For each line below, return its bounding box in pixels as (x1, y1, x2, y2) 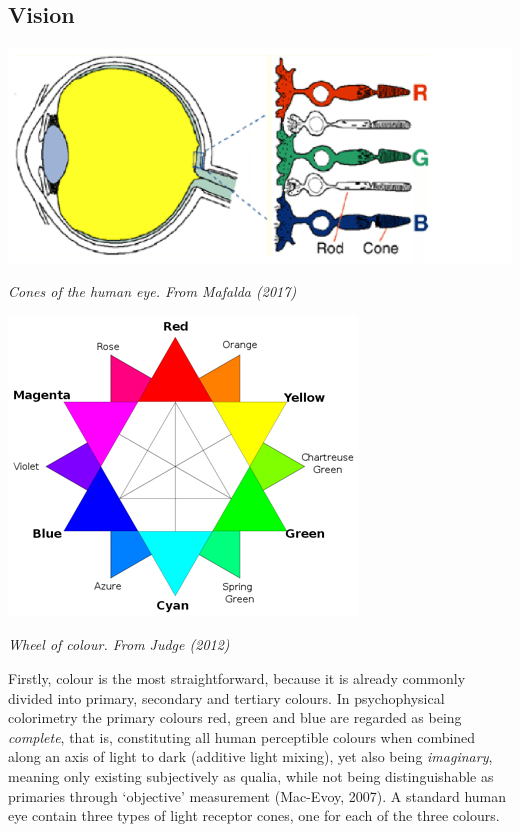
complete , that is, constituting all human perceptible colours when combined (8, 726, 476, 747)
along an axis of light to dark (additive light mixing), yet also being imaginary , (8, 746, 493, 767)
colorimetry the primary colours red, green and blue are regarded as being (8, 707, 462, 728)
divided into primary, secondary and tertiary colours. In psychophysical (8, 687, 445, 708)
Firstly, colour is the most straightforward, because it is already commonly (8, 668, 466, 689)
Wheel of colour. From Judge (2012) (8, 634, 230, 655)
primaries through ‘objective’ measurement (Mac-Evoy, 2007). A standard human (8, 785, 507, 806)
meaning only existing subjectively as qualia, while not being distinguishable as (8, 765, 494, 786)
